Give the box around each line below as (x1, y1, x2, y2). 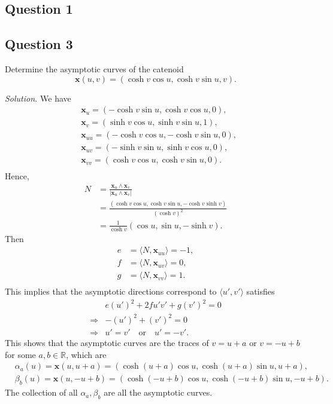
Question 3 (5, 35, 73, 53)
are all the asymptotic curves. (104, 386, 213, 399)
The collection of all (5, 386, 78, 399)
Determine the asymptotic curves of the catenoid (5, 62, 184, 75)
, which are (66, 348, 107, 360)
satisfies (246, 285, 275, 298)
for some (5, 348, 36, 360)
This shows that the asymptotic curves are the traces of (5, 336, 209, 349)
